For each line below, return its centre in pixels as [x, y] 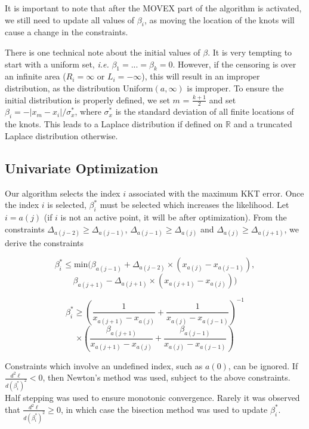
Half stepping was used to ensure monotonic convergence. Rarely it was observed [152, 398]
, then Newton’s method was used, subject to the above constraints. [166, 377]
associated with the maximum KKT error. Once [216, 193]
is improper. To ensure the [235, 88]
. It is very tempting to [250, 52]
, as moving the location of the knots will [219, 19]
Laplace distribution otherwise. [61, 135]
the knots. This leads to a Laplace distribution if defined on [114, 124]
